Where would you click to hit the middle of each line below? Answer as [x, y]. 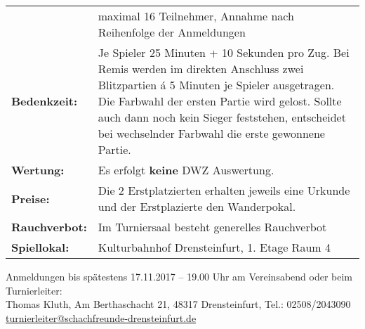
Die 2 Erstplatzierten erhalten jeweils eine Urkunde [224, 190]
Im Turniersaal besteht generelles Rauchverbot [212, 227]
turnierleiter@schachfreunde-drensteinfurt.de [101, 317]
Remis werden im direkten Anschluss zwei [201, 69]
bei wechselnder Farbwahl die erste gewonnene [211, 133]
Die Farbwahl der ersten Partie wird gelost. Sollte [220, 101]
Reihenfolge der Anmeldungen [172, 32]
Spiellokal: [40, 247]
